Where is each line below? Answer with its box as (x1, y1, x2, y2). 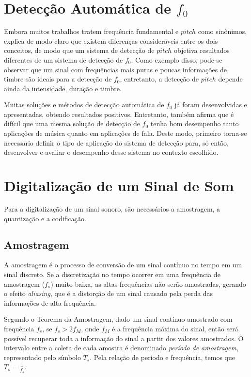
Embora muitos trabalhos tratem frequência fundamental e (4, 26, 179, 36)
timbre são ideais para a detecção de (4, 74, 112, 84)
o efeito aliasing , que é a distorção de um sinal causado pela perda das (4, 288, 213, 298)
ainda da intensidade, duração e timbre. (4, 83, 122, 93)
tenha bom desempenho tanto (150, 118, 239, 129)
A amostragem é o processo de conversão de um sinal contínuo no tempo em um (4, 260, 242, 270)
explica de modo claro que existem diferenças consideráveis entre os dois (4, 35, 218, 46)
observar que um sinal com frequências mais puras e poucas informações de (4, 64, 227, 74)
